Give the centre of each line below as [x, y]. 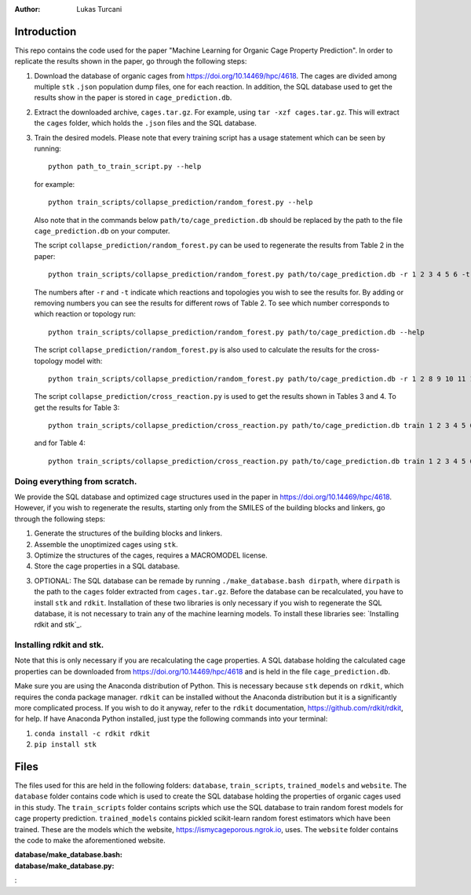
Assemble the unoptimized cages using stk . [106, 544]
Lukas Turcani [99, 9]
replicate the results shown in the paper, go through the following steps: [131, 61]
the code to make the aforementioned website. [90, 841]
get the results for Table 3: [77, 407]
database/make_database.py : [64, 866]
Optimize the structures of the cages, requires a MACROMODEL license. [151, 555]
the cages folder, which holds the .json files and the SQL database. [145, 123]
